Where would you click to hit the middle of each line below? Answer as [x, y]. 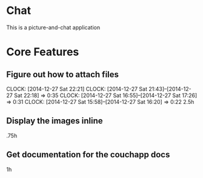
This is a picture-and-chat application [53, 27]
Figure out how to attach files [63, 74]
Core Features [43, 52]
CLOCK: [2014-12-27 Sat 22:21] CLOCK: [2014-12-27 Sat [77, 89]
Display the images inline [55, 121]
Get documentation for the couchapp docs [88, 155]
